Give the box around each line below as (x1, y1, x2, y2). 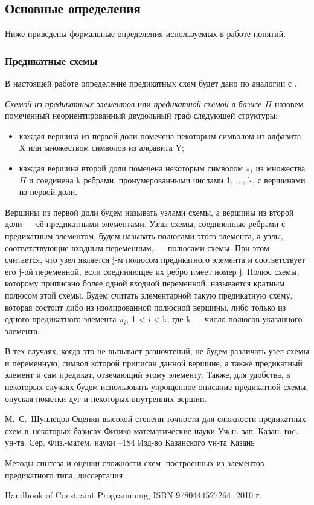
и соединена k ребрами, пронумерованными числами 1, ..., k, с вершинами (29, 173, 306, 186)
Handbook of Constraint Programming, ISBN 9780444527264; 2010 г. (5, 489, 262, 501)
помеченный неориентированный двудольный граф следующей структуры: (5, 109, 278, 122)
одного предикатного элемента (5, 312, 117, 325)
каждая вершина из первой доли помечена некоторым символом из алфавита (19, 129, 301, 142)
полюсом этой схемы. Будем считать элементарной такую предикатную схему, (5, 288, 293, 301)
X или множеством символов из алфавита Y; (19, 141, 184, 154)
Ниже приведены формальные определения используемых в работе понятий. (5, 27, 286, 40)
